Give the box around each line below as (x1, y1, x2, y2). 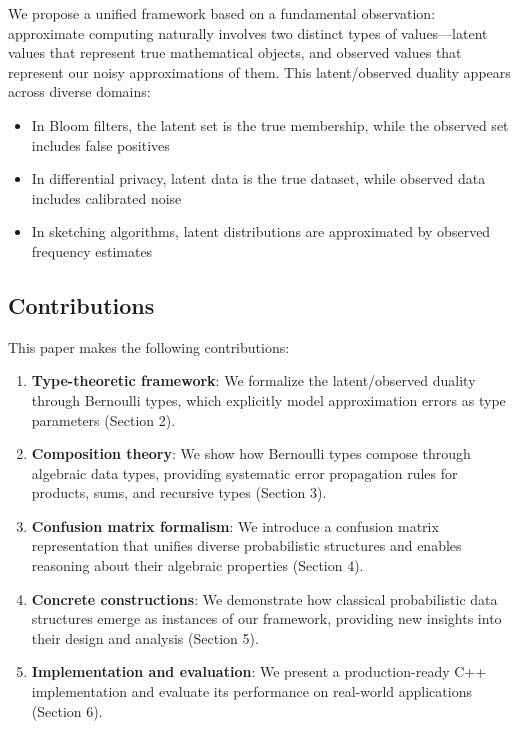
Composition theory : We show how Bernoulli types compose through (31, 443, 471, 464)
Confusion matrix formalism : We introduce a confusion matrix (31, 515, 439, 536)
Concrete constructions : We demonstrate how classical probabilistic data (31, 588, 498, 609)
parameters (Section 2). (31, 409, 176, 430)
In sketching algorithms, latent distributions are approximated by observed (31, 221, 491, 242)
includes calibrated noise (31, 187, 182, 208)
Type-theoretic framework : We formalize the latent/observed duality (31, 370, 476, 391)
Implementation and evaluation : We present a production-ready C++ (31, 661, 487, 682)
